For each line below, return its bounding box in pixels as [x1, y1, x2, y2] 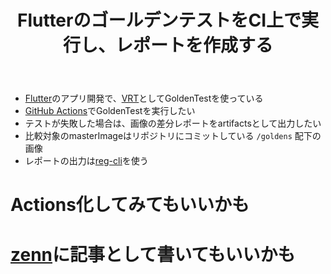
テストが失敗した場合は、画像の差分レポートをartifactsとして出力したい [24, 117, 322, 130]
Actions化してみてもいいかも [10, 194, 250, 216]
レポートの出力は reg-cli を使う [24, 155, 149, 167]
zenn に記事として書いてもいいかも [10, 243, 296, 266]
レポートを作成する [114, 34, 273, 57]
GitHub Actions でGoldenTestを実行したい [24, 105, 196, 117]
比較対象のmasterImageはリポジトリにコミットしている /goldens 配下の [24, 130, 322, 142]
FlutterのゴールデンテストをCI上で [16, 9, 302, 32]
